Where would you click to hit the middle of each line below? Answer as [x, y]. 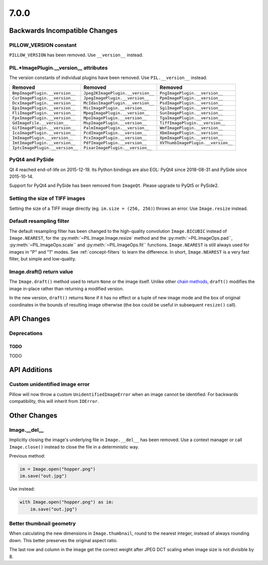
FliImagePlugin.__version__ [44, 113]
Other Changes [33, 415]
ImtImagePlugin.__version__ [44, 142]
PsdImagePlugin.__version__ [191, 103]
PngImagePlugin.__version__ [191, 93]
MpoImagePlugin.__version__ [115, 118]
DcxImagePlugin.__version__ [44, 103]
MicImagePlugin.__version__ [115, 108]
